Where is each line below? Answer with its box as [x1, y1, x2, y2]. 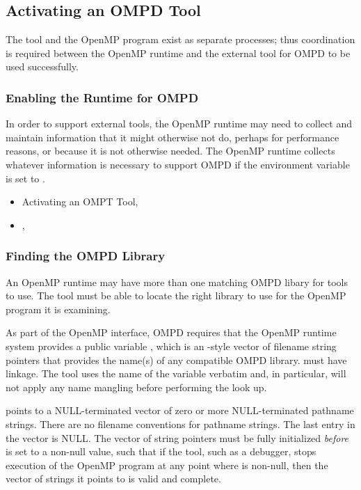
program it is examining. [6, 301, 111, 316]
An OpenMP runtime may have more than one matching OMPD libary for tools [6, 274, 348, 289]
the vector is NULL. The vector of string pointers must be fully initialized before [6, 430, 349, 445]
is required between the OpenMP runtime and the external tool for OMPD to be [6, 45, 351, 60]
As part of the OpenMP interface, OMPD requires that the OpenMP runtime [6, 325, 337, 340]
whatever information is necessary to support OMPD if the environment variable [6, 157, 350, 171]
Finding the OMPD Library [6, 247, 166, 264]
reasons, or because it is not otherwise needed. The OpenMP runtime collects [6, 143, 335, 158]
